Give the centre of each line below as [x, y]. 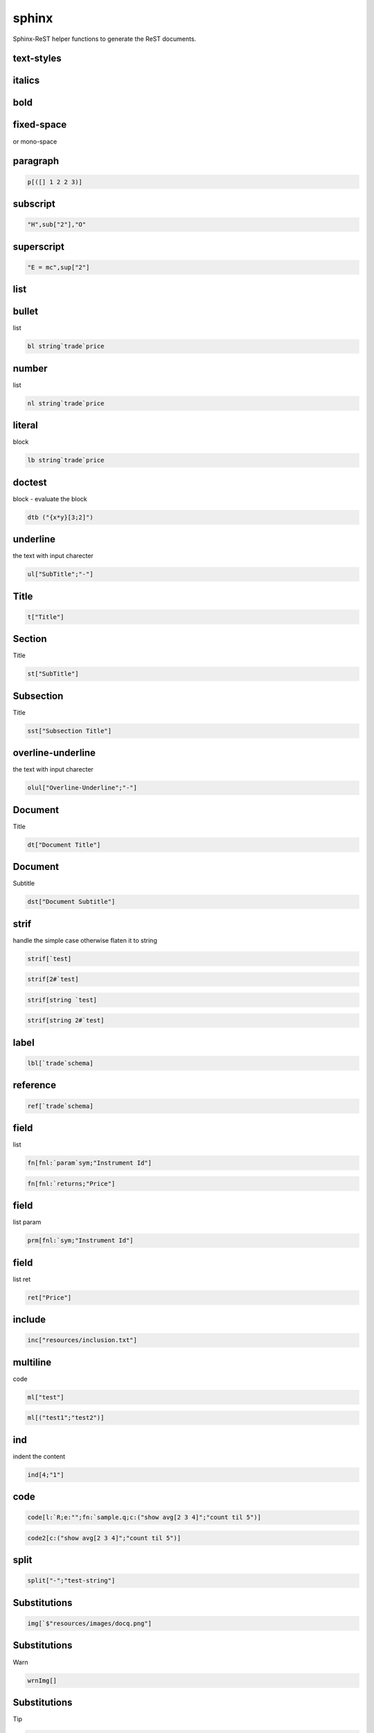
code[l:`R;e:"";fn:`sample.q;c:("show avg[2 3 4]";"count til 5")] [144, 1517]
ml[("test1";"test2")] [66, 1418]
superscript [39, 246]
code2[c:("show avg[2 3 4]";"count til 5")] [104, 1538]
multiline [32, 1362]
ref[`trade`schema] [60, 1106]
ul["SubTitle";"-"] [60, 574]
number [30, 368]
